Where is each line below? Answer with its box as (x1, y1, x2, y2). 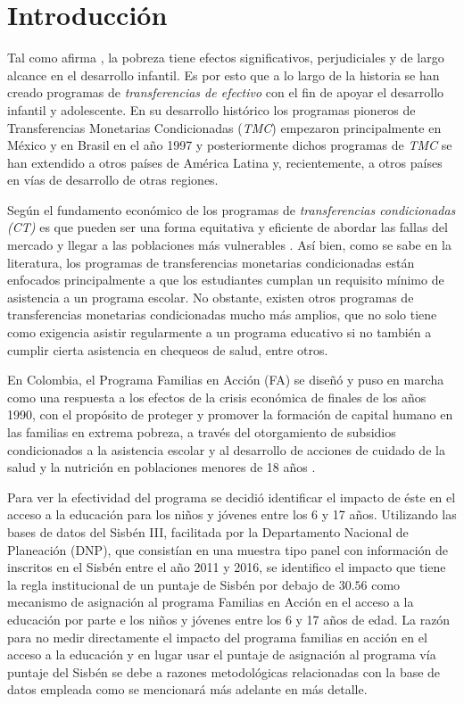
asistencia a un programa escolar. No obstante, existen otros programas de (7, 287, 414, 306)
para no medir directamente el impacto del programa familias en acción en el (7, 627, 427, 646)
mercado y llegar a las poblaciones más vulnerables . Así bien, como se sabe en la (7, 236, 452, 254)
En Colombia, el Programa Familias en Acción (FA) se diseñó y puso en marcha (7, 370, 444, 389)
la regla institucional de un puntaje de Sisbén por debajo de (7, 575, 336, 593)
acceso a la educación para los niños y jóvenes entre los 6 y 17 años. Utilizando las (7, 505, 457, 524)
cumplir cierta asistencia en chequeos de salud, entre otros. (7, 340, 328, 359)
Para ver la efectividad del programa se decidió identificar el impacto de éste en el (7, 487, 456, 506)
